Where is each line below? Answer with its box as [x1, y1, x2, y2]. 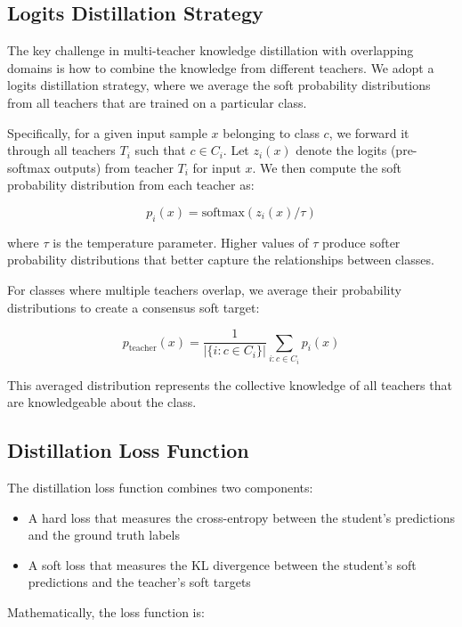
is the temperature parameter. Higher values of [53, 232, 309, 251]
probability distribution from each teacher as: [7, 175, 255, 194]
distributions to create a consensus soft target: [7, 297, 260, 316]
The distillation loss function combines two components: [7, 477, 313, 496]
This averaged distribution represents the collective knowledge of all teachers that [7, 375, 452, 394]
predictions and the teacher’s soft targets [28, 573, 251, 591]
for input [192, 158, 241, 176]
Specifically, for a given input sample [7, 123, 207, 142]
